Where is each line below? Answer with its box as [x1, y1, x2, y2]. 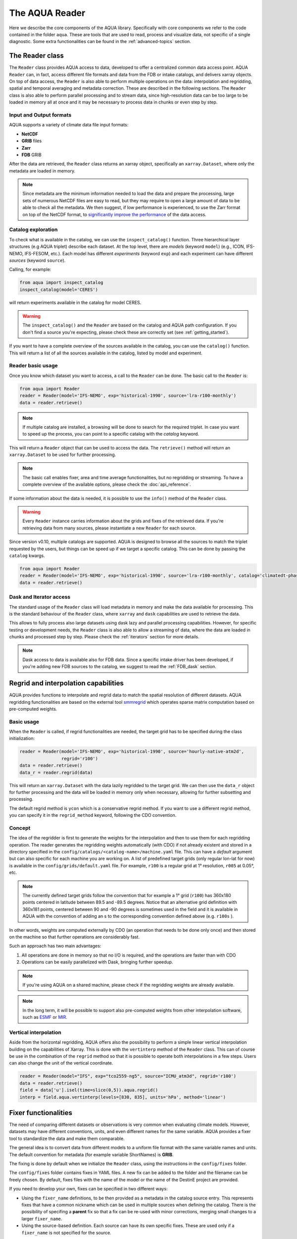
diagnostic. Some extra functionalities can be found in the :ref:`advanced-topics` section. [9, 39, 192, 45]
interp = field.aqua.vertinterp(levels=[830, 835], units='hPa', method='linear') [19, 1094, 226, 1100]
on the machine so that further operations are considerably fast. [9, 934, 140, 940]
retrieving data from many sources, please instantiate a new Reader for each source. [22, 525, 197, 531]
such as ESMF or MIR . [22, 1014, 68, 1020]
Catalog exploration [9, 226, 58, 233]
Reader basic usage [9, 362, 58, 369]
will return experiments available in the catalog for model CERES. [9, 299, 142, 305]
